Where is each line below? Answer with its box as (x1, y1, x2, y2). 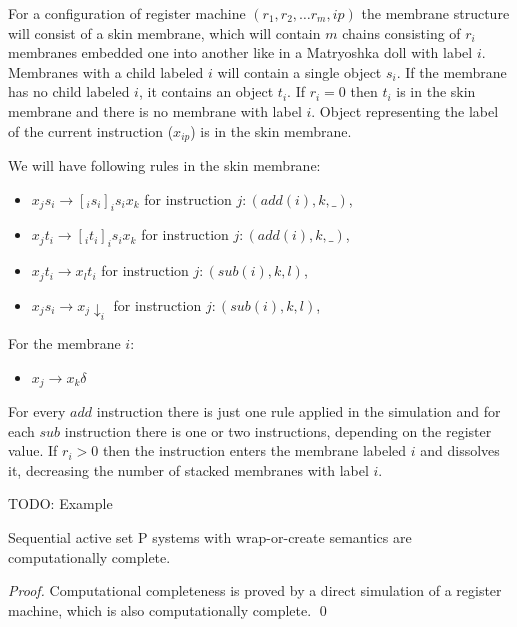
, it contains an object (138, 81, 274, 102)
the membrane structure (361, 3, 510, 23)
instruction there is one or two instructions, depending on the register (64, 420, 492, 441)
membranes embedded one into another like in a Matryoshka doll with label (8, 42, 473, 63)
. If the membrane (396, 61, 507, 82)
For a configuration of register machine (8, 3, 246, 23)
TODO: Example (8, 493, 113, 514)
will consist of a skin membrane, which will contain (8, 22, 321, 43)
